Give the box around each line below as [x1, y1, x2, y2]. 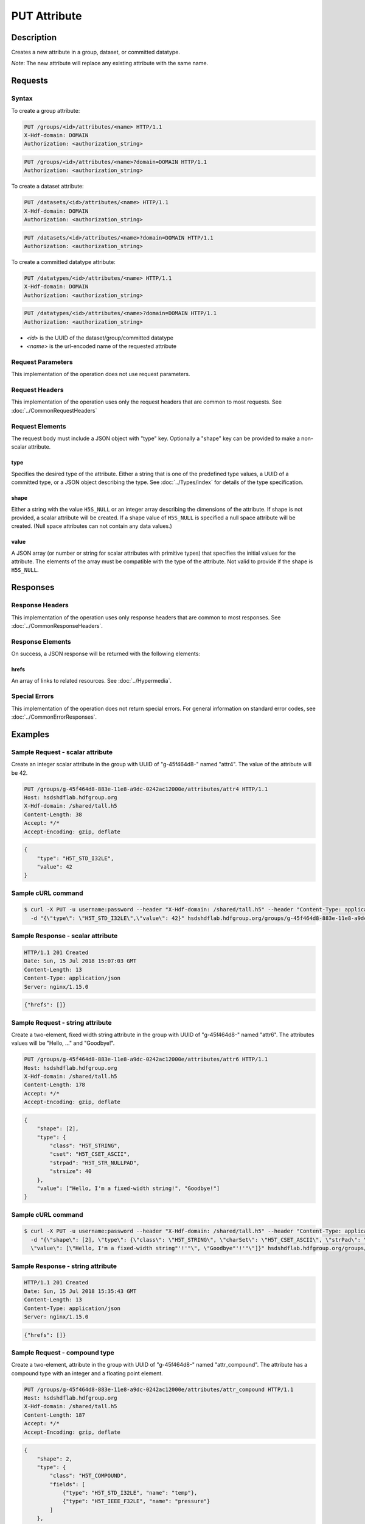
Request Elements [11, 422, 66, 430]
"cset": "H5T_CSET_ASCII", [49, 1151, 130, 1158]
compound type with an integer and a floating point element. [11, 1369, 164, 1377]
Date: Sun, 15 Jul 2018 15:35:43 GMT [24, 1287, 137, 1295]
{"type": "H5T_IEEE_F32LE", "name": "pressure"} [62, 1498, 210, 1505]
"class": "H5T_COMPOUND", [49, 1472, 127, 1479]
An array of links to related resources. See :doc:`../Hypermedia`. [11, 677, 172, 684]
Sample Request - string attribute [11, 1018, 112, 1027]
